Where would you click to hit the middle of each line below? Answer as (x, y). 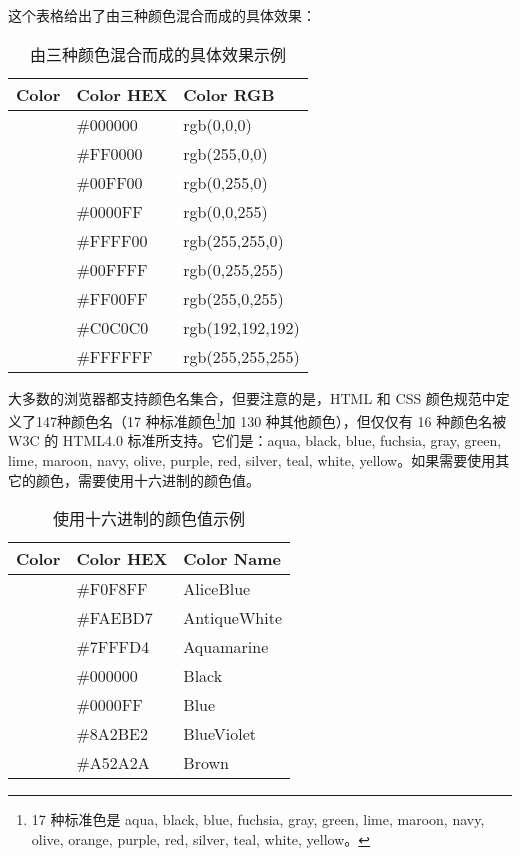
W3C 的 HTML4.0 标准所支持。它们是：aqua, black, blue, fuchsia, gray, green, (255, 440)
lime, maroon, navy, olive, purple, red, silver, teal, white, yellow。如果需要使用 (252, 460)
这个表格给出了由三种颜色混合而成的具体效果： (162, 15)
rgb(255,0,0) (225, 153)
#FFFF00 (112, 240)
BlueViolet (219, 734)
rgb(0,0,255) (225, 211)
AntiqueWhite (233, 618)
